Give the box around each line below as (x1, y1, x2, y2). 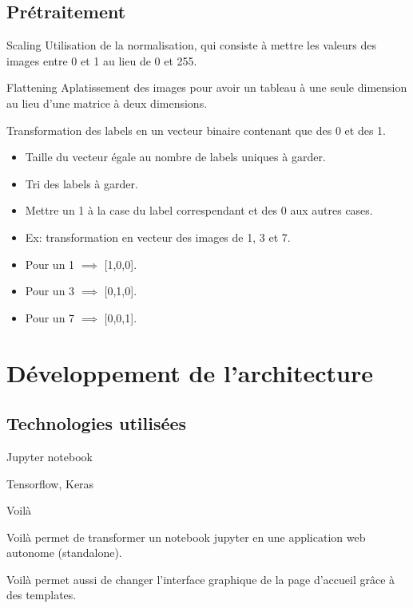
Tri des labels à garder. (25, 175, 138, 191)
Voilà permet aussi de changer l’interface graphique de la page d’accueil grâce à (6, 570, 395, 587)
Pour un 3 (25, 282, 75, 299)
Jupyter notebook (6, 448, 93, 464)
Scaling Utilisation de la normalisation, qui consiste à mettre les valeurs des (6, 37, 377, 53)
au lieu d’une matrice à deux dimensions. (6, 94, 208, 111)
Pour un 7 (25, 309, 75, 326)
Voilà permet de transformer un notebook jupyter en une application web (6, 528, 366, 545)
